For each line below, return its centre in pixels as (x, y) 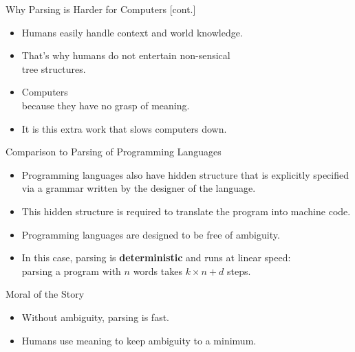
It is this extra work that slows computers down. (124, 128)
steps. (239, 271)
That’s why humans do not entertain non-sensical (126, 55)
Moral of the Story (45, 294)
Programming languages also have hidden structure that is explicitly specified (185, 174)
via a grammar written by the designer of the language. (139, 188)
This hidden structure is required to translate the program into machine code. (186, 211)
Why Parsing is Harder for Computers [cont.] (101, 9)
